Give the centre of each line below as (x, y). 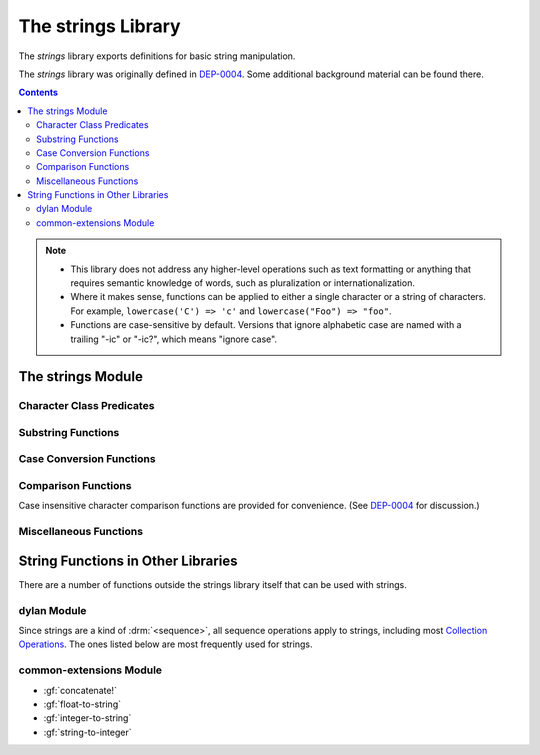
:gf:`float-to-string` (82, 704)
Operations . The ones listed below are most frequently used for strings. (165, 644)
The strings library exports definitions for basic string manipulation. (157, 56)
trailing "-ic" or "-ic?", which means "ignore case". (174, 339)
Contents (38, 92)
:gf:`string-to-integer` (87, 732)
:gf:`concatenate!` (80, 690)
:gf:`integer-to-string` (87, 718)
